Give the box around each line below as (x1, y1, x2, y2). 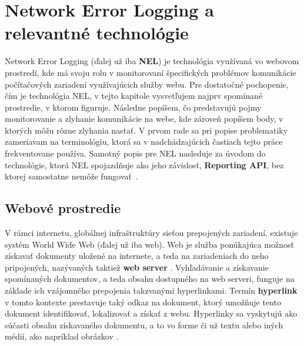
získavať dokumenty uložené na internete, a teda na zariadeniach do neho (5, 249, 269, 262)
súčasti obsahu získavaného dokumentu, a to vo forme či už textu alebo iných (5, 318, 283, 331)
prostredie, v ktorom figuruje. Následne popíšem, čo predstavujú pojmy (5, 101, 262, 113)
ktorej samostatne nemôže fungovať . (5, 170, 138, 182)
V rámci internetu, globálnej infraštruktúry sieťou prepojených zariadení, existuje (5, 227, 298, 239)
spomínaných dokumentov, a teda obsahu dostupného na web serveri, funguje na (5, 272, 295, 285)
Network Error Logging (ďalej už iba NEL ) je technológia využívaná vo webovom (5, 55, 299, 67)
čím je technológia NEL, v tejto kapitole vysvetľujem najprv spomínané (5, 89, 263, 102)
